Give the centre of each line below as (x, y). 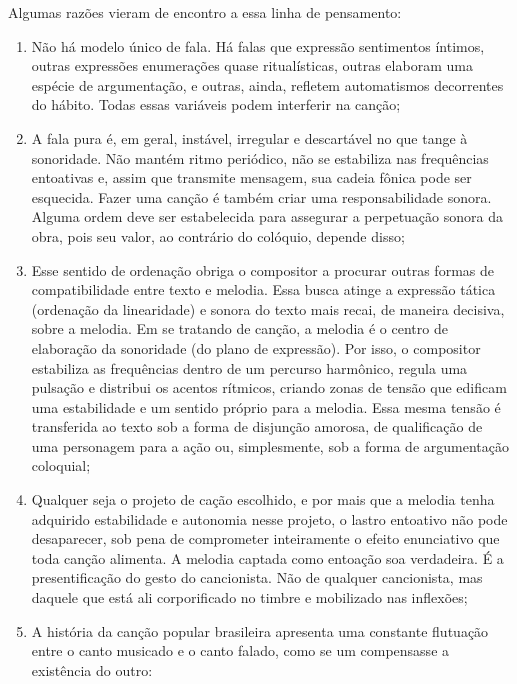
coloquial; (61, 465)
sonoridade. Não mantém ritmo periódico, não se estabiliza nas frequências (260, 157)
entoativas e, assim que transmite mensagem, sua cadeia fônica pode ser (251, 177)
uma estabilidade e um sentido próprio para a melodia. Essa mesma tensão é (266, 406)
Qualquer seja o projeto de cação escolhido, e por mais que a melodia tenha (263, 499)
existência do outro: (92, 669)
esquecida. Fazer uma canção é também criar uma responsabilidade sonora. (261, 196)
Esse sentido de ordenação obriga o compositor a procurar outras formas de (262, 269)
